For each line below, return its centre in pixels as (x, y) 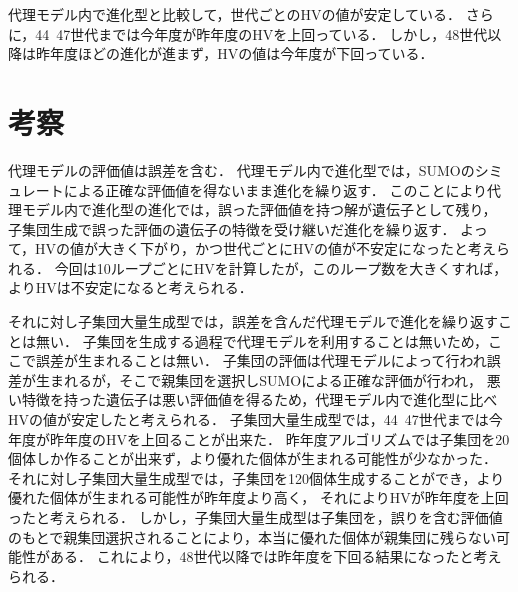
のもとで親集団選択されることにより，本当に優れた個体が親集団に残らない (252, 536)
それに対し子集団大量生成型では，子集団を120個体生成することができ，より (256, 477)
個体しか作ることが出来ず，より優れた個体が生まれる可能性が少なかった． (253, 458)
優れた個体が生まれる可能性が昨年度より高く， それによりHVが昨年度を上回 (258, 497)
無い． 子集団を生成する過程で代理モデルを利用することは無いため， (261, 340)
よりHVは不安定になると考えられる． (130, 287)
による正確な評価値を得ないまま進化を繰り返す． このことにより (275, 189)
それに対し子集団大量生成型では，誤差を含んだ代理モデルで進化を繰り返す (253, 321)
